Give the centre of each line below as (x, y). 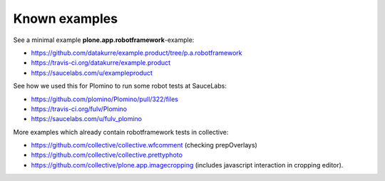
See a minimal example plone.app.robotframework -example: (104, 40)
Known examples (65, 19)
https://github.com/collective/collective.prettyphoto (107, 155)
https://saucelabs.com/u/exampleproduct (92, 73)
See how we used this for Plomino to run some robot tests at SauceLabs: (120, 86)
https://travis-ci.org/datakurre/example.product (101, 63)
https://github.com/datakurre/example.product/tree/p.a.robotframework (137, 53)
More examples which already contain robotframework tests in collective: (121, 132)
